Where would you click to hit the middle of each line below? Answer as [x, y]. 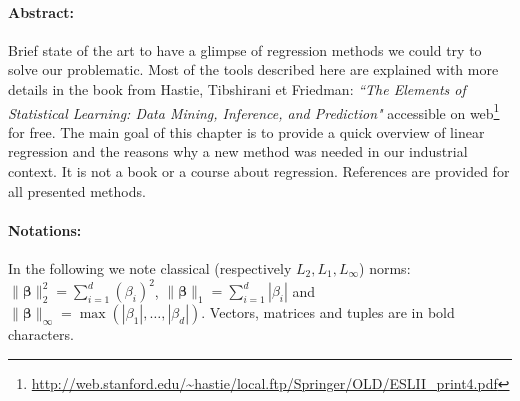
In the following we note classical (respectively [150, 268]
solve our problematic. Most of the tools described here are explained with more [253, 69]
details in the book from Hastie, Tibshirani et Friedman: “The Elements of [237, 88]
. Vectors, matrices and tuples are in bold [328, 312]
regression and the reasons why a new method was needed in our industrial [238, 151]
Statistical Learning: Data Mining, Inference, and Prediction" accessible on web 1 [254, 111]
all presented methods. [77, 190]
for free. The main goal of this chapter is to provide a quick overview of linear [246, 131]
